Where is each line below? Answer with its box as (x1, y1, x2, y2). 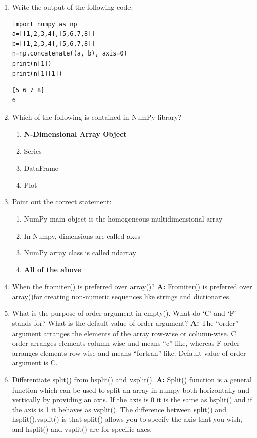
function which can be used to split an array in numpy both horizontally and (12, 384, 250, 395)
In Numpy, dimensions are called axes (24, 230, 141, 241)
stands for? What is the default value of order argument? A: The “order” (12, 318, 239, 328)
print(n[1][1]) (12, 70, 63, 77)
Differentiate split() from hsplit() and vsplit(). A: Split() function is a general (12, 374, 252, 385)
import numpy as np (12, 20, 77, 28)
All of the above (24, 264, 81, 275)
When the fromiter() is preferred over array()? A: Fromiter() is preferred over (12, 281, 252, 292)
